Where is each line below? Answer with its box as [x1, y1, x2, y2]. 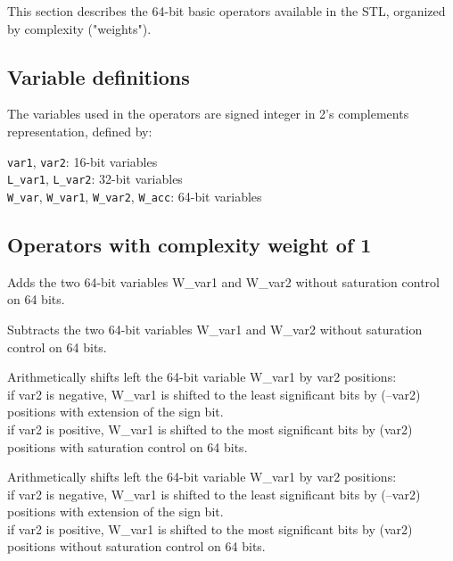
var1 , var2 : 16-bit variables [7, 152, 158, 170]
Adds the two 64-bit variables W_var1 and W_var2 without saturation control [7, 272, 441, 291]
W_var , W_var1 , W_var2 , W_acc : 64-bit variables [7, 186, 262, 205]
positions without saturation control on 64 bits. [7, 537, 266, 556]
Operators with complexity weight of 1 [7, 230, 372, 258]
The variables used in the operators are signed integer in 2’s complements [7, 104, 409, 123]
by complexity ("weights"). [7, 19, 152, 37]
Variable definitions [7, 62, 190, 90]
